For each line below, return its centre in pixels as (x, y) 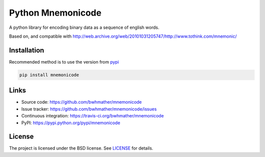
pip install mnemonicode (49, 75)
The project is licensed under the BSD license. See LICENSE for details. (81, 148)
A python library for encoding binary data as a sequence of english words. (84, 27)
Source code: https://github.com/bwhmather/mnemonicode (82, 102)
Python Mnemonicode (55, 13)
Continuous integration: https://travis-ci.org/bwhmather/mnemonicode (93, 116)
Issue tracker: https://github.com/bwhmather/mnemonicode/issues (89, 109)
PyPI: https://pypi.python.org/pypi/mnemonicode (71, 123)
